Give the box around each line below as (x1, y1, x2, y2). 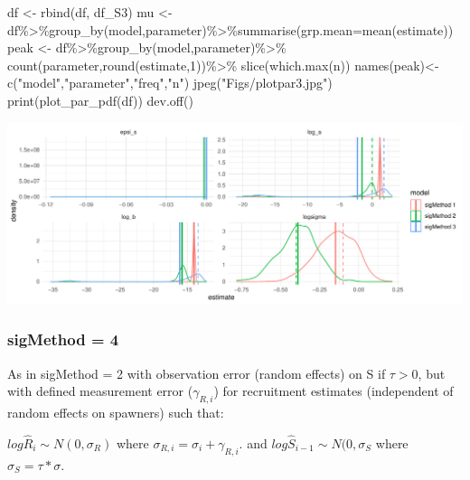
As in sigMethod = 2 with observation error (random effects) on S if (7, 363, 386, 382)
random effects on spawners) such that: (7, 403, 224, 422)
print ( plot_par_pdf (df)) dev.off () (7, 90, 193, 109)
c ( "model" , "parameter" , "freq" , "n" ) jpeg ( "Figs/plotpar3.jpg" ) (7, 73, 333, 92)
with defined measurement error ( (7, 381, 193, 400)
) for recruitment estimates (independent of (213, 381, 454, 400)
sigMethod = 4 (7, 328, 119, 351)
